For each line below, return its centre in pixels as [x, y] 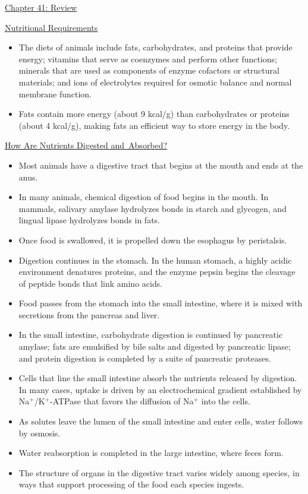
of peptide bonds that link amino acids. [91, 283]
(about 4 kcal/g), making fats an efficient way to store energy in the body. [154, 125]
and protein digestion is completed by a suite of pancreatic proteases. [145, 358]
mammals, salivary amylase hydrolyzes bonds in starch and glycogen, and [153, 208]
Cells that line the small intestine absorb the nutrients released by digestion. [158, 378]
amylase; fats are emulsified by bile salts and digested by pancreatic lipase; [155, 346]
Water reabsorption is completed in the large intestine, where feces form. [151, 453]
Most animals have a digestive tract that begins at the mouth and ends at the [161, 165]
